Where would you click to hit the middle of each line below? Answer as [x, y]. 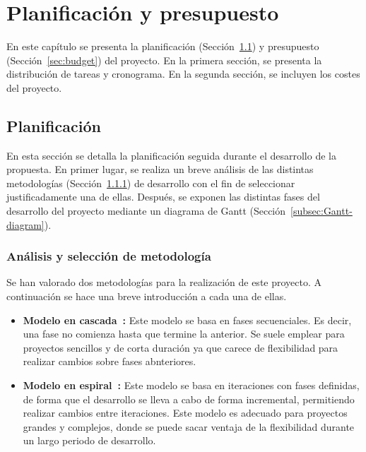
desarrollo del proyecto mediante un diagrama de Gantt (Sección [146, 211]
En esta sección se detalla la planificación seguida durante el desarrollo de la [171, 155]
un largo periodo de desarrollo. [89, 440]
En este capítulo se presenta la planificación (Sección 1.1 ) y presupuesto [163, 46]
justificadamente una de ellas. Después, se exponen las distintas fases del [163, 197]
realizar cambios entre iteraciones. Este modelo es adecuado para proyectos [185, 413]
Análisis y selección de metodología [109, 256]
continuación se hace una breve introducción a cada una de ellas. [147, 296]
